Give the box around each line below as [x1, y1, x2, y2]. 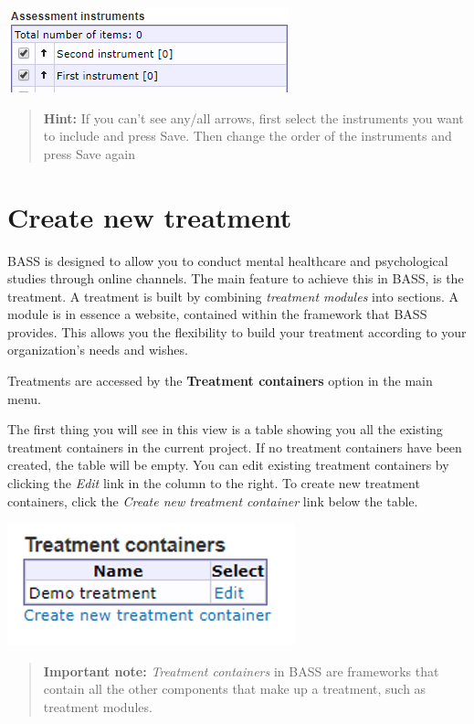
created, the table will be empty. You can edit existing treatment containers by [7, 455, 449, 474]
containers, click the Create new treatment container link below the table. [7, 491, 418, 510]
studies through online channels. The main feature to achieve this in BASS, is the [7, 269, 464, 288]
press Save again [43, 144, 135, 163]
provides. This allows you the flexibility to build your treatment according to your [7, 322, 467, 341]
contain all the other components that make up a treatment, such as [43, 679, 427, 698]
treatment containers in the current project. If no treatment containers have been [7, 437, 462, 456]
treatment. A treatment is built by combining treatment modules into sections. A [7, 286, 459, 305]
